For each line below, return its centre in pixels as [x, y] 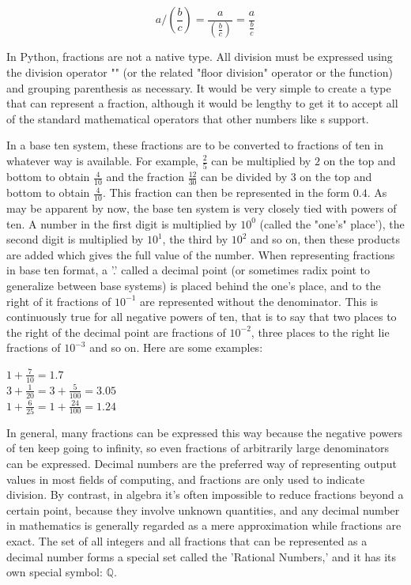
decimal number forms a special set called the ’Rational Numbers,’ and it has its [202, 556]
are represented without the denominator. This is [259, 301]
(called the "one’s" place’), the [332, 223]
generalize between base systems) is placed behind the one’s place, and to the [194, 285]
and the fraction [145, 177]
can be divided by [244, 177]
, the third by [195, 239]
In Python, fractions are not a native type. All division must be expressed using [200, 57]
